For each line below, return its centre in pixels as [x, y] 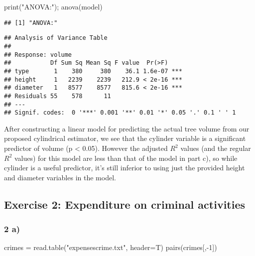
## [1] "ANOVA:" [31, 23]
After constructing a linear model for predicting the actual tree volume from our [127, 128]
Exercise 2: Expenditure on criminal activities [125, 204]
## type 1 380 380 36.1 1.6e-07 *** [93, 71]
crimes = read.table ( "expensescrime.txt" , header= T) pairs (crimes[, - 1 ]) [111, 247]
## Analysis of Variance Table [56, 38]
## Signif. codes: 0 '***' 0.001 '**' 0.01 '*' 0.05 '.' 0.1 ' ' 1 [120, 113]
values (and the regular [216, 148]
